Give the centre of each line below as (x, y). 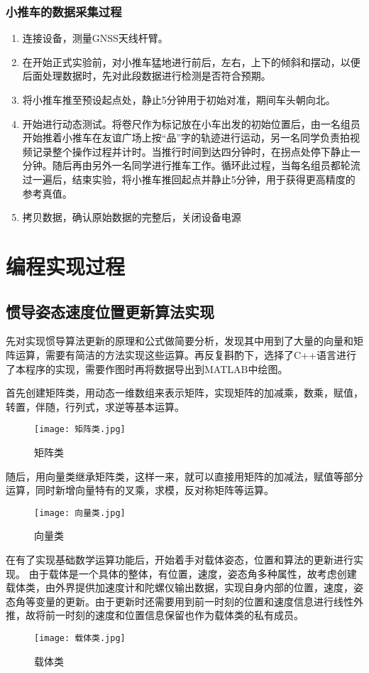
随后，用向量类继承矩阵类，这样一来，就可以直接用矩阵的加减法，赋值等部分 (184, 476)
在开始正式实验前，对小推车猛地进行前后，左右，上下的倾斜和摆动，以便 (191, 61)
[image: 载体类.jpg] (80, 638)
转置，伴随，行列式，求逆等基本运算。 (95, 406)
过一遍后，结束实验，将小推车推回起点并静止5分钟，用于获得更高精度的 (189, 179)
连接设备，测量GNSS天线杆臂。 (95, 38)
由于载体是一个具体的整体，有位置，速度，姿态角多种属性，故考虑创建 (193, 573)
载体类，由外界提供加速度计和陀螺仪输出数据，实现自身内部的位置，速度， (180, 587)
